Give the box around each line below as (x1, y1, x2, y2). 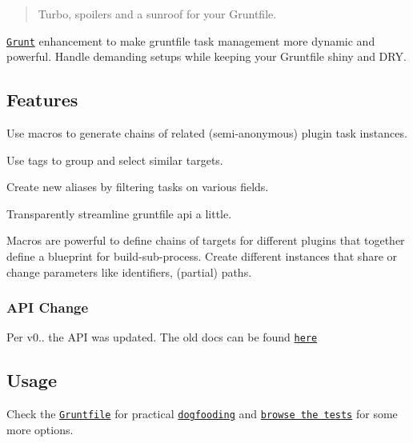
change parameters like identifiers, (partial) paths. (6, 263, 252, 280)
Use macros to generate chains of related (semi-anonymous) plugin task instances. (6, 125, 407, 142)
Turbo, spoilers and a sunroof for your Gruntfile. (38, 6, 277, 22)
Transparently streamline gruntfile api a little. (6, 205, 232, 221)
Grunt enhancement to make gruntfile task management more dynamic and (6, 32, 375, 49)
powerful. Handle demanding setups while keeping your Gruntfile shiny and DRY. (6, 48, 407, 65)
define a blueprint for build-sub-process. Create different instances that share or (6, 248, 398, 265)
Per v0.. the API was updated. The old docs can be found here (6, 329, 318, 345)
